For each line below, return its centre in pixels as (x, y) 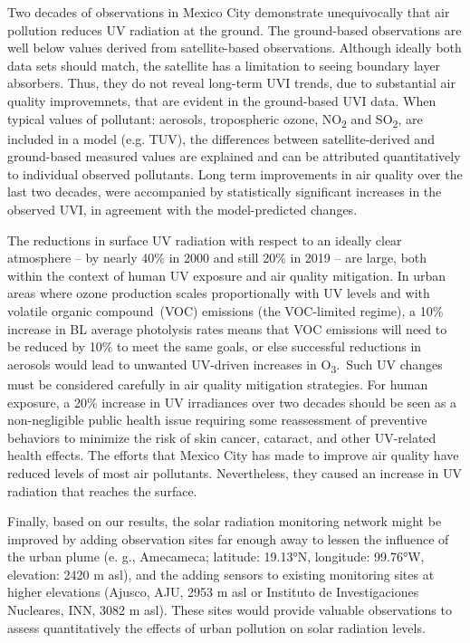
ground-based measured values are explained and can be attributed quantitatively (234, 156)
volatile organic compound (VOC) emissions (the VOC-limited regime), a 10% (225, 311)
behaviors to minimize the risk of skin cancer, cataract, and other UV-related (222, 437)
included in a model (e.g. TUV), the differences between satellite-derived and (221, 138)
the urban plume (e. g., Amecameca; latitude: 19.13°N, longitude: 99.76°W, (216, 557)
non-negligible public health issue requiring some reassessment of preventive (217, 420)
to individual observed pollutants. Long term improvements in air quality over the (235, 173)
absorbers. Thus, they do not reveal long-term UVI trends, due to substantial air (231, 83)
